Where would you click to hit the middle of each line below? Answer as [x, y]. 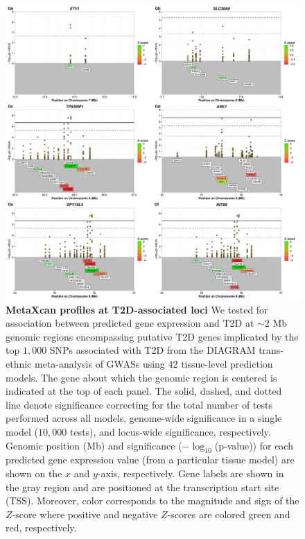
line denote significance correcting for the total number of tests [139, 404]
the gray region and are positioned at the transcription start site [142, 487]
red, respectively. [41, 528]
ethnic [19, 363]
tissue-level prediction [227, 363]
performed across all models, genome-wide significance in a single [144, 418]
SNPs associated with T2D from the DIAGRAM [152, 350]
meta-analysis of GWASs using [99, 363]
